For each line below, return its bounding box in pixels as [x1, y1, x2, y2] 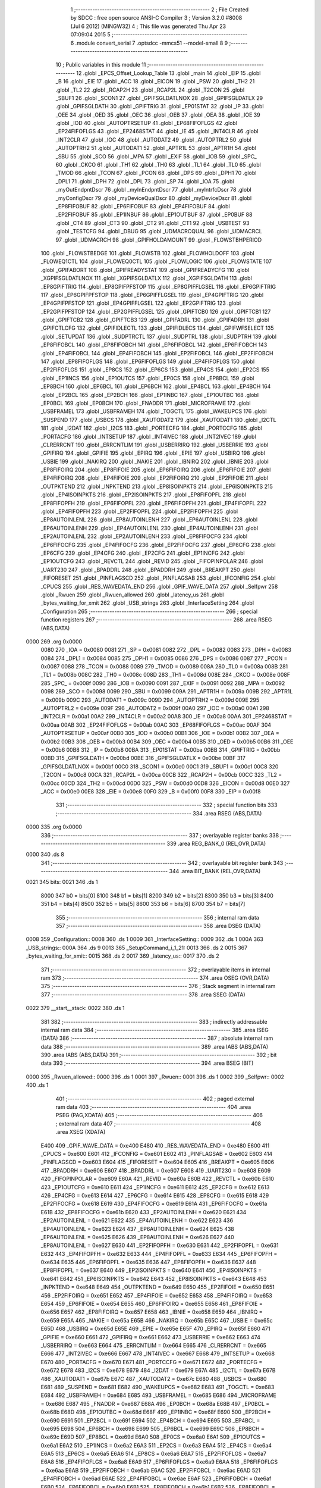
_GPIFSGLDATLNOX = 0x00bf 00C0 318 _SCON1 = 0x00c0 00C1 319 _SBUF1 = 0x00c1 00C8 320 [40, 762, 279, 770]
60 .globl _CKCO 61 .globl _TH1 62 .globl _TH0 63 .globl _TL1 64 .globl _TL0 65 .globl [55, 161, 261, 168]
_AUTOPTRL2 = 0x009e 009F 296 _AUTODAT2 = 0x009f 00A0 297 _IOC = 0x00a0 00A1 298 [40, 705, 270, 712]
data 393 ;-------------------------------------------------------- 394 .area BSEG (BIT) [40, 1059, 254, 1067]
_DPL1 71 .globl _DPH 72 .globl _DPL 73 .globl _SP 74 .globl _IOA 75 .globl [55, 177, 234, 185]
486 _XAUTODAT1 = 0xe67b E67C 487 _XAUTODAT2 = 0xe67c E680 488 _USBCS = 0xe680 [40, 1375, 267, 1382]
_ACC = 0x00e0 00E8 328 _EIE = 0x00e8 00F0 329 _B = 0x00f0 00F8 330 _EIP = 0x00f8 [40, 787, 261, 795]
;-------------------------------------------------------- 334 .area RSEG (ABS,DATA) [55, 809, 262, 817]
